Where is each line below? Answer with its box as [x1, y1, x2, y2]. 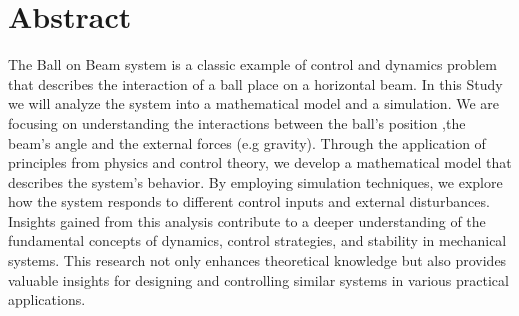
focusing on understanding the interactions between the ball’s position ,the [8, 112, 466, 133]
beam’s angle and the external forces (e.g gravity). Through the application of [8, 132, 486, 153]
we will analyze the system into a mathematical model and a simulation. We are [8, 93, 499, 114]
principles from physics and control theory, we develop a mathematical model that [8, 152, 512, 173]
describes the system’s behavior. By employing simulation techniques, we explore [8, 171, 503, 192]
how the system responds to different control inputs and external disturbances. [8, 191, 490, 212]
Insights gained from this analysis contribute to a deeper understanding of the [8, 210, 486, 231]
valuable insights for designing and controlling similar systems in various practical [8, 269, 509, 290]
